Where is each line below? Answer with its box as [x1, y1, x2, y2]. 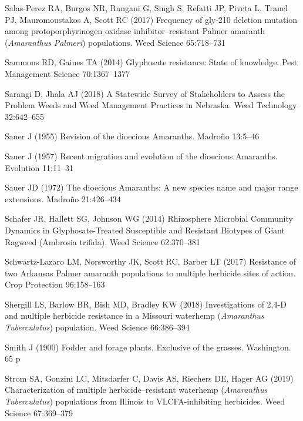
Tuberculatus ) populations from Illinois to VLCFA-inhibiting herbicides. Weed [5, 395, 285, 407]
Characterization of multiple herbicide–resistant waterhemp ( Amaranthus [5, 383, 268, 396]
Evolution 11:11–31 [5, 161, 73, 173]
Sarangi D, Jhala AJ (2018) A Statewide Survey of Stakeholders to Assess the [5, 87, 285, 99]
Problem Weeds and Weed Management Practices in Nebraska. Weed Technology [5, 99, 297, 111]
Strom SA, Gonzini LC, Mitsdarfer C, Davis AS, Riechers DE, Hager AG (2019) [5, 372, 294, 384]
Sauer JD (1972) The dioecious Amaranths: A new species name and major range [5, 181, 298, 193]
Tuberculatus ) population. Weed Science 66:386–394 [5, 321, 190, 333]
